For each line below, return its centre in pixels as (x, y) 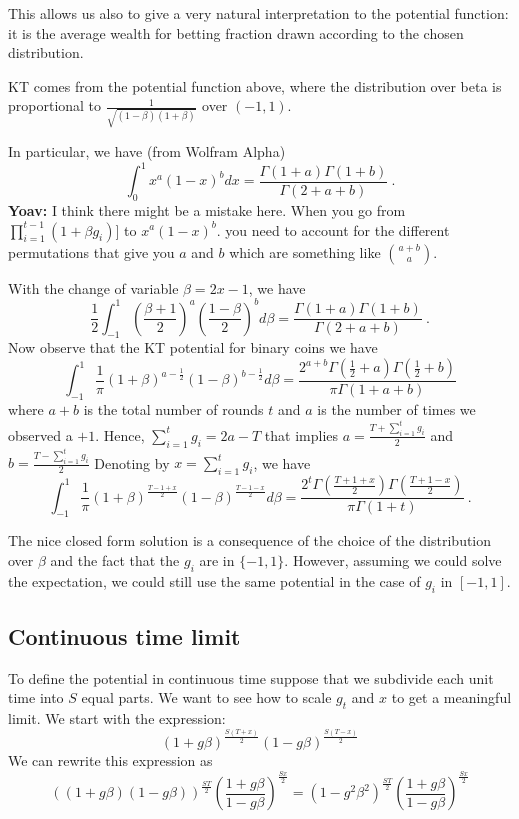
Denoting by (132, 462)
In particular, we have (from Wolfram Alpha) (147, 151)
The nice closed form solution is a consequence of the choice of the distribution (250, 540)
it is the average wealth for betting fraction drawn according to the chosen (236, 32)
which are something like (305, 251)
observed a (40, 434)
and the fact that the (115, 559)
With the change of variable (93, 287)
